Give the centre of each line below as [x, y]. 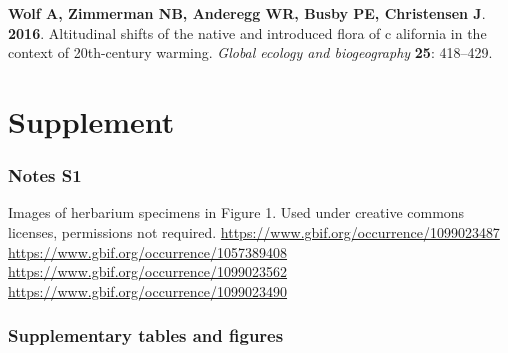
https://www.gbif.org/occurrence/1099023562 [148, 271]
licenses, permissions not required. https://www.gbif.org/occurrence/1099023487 [254, 231]
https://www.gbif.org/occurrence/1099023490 [148, 290]
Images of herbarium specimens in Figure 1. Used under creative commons [236, 212]
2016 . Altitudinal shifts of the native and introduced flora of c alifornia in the [247, 32]
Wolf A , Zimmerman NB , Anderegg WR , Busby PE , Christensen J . [247, 13]
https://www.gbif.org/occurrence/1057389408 [148, 251]
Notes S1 [45, 175]
